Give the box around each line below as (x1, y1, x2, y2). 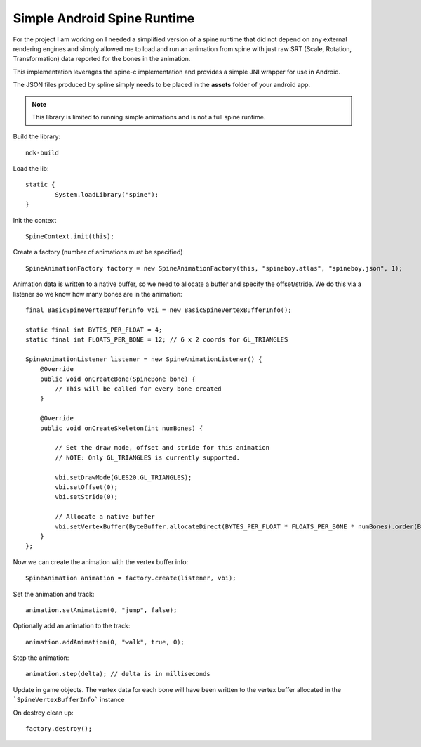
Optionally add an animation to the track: (13, 622, 131, 630)
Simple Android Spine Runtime (13, 11, 195, 26)
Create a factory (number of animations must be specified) (13, 248, 183, 256)
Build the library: (13, 132, 61, 141)
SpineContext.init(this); (25, 233, 115, 240)
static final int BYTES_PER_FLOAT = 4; (25, 325, 163, 334)
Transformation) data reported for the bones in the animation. (13, 55, 191, 63)
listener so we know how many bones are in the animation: (13, 290, 182, 298)
